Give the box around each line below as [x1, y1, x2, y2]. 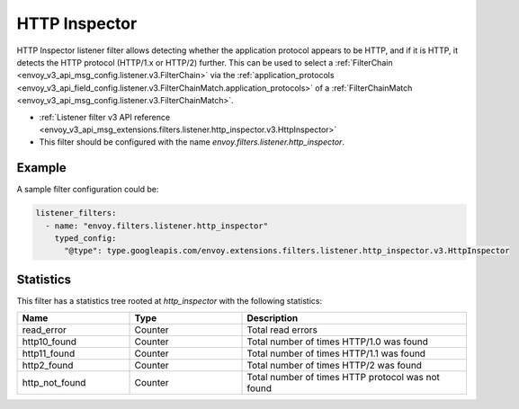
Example [16, 160, 67, 175]
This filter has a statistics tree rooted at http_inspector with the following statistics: [16, 295, 323, 306]
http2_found [22, 360, 74, 372]
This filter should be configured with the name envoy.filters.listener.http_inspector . [39, 137, 345, 147]
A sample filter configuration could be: [16, 184, 159, 195]
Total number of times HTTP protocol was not [246, 371, 441, 384]
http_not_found [22, 377, 86, 389]
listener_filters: [35, 208, 117, 218]
